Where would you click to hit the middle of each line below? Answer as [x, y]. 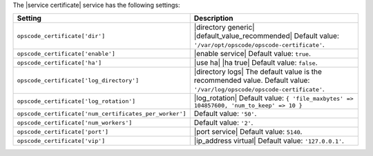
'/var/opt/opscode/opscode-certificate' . [259, 45]
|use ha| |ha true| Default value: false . [256, 63]
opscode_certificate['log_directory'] [78, 80]
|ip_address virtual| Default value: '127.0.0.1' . [269, 141]
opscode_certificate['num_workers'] [75, 123]
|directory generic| [224, 28]
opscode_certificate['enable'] [66, 53]
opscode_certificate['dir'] [61, 36]
